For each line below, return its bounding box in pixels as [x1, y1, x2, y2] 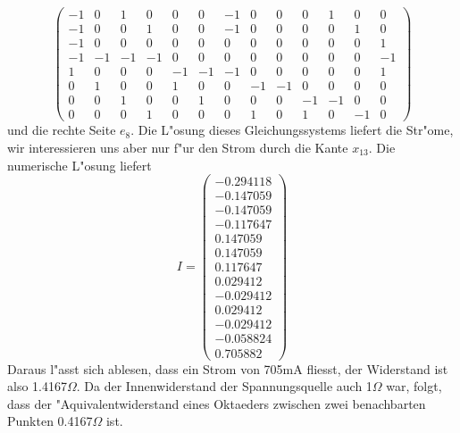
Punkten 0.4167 [7, 412, 93, 430]
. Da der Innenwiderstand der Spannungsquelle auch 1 [76, 377, 372, 396]
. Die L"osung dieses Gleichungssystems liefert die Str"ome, [130, 121, 454, 139]
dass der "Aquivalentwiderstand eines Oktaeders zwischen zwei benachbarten [7, 394, 426, 412]
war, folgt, [386, 377, 442, 396]
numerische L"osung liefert [7, 155, 152, 174]
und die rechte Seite [7, 121, 116, 139]
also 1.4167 [7, 377, 67, 396]
